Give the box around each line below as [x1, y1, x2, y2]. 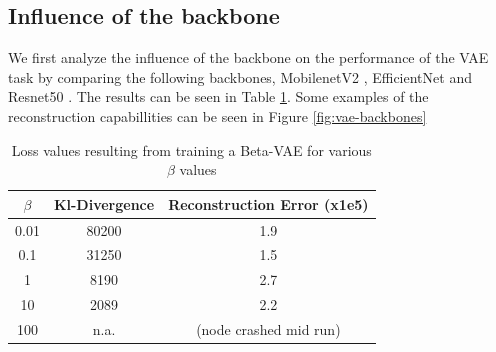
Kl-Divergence [53, 193, 155, 214]
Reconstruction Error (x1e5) [168, 193, 369, 214]
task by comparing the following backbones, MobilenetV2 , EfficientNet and [8, 66, 472, 87]
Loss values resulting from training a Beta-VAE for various [11, 139, 372, 160]
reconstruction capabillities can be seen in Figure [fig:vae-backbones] [8, 105, 427, 126]
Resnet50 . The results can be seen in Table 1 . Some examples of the [8, 86, 429, 107]
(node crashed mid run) [196, 318, 341, 339]
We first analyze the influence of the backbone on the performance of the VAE [8, 47, 489, 68]
